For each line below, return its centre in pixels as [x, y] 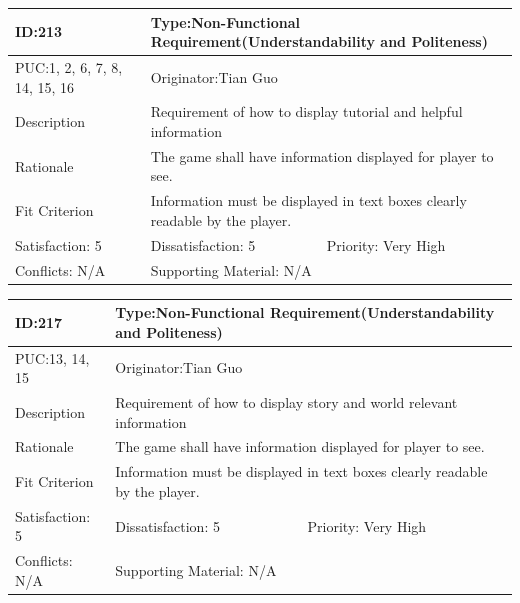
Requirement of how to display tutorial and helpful [306, 111]
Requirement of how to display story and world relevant [286, 402]
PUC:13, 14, [52, 357]
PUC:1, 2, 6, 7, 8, [69, 66]
